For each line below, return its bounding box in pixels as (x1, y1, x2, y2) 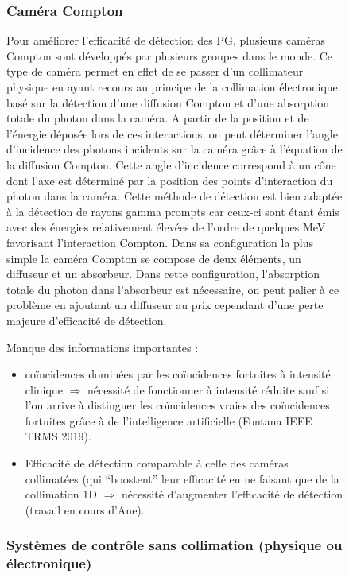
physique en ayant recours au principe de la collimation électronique (6, 79, 338, 95)
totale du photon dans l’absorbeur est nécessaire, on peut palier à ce (6, 281, 339, 297)
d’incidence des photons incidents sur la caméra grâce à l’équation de (6, 141, 343, 157)
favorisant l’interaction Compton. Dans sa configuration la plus (6, 234, 314, 250)
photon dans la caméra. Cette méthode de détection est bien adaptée (6, 188, 343, 204)
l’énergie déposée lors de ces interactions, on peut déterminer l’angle (6, 125, 338, 142)
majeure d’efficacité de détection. (6, 312, 167, 328)
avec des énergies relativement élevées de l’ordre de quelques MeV (6, 219, 326, 235)
